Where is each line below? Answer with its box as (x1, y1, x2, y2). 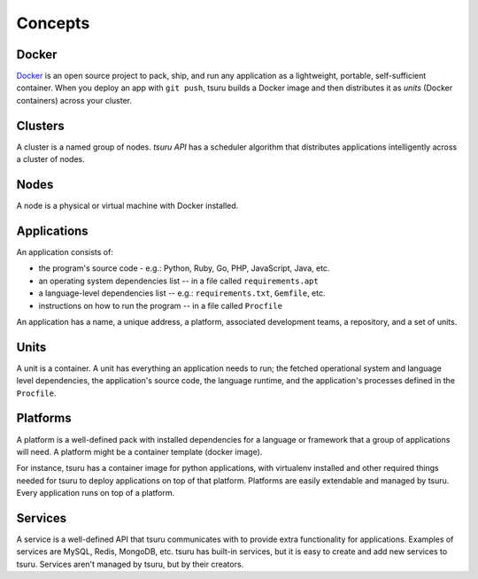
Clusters (16, 118, 66, 133)
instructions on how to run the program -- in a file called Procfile (38, 300, 283, 311)
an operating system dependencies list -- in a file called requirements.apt (38, 275, 319, 286)
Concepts (16, 13, 90, 33)
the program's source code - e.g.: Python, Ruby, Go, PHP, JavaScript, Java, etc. (38, 263, 330, 274)
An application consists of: (16, 246, 114, 257)
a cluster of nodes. (16, 154, 86, 165)
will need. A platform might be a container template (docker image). (16, 446, 263, 457)
